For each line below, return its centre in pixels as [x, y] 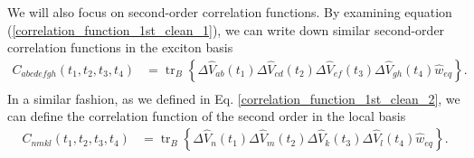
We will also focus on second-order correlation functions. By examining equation [230, 12]
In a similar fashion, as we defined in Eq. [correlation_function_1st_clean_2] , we [234, 98]
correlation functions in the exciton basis [120, 47]
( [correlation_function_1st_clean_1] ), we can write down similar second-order [226, 29]
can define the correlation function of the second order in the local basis [207, 116]
